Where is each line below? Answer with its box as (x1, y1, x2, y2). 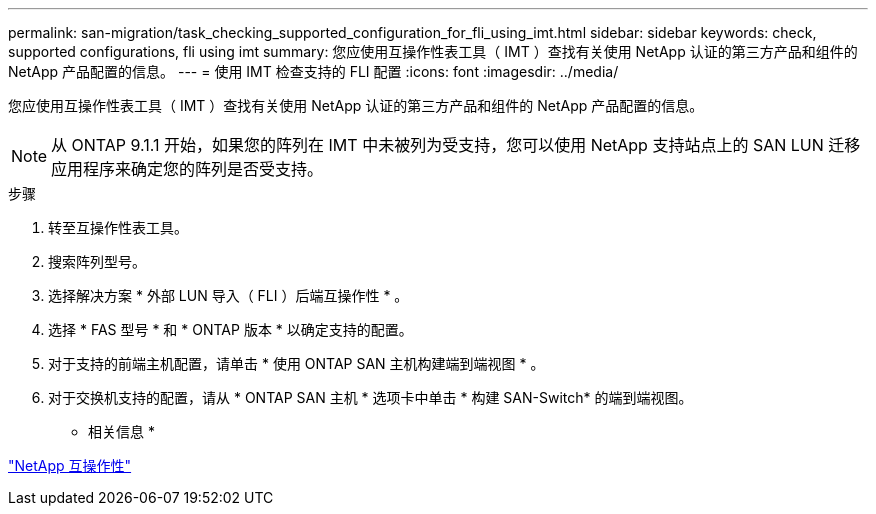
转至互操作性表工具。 (48, 219, 188, 236)
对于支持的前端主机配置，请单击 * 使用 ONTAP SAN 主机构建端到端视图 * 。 (48, 355, 545, 372)
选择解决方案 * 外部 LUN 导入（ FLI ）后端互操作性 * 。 (48, 287, 409, 304)
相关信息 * (88, 423, 155, 440)
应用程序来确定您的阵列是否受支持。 (51, 159, 324, 179)
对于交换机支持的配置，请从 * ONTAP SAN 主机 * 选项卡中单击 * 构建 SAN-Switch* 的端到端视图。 (48, 389, 693, 406)
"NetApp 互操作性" (8, 457, 132, 474)
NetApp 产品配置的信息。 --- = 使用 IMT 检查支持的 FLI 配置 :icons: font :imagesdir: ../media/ (8, 63, 619, 80)
